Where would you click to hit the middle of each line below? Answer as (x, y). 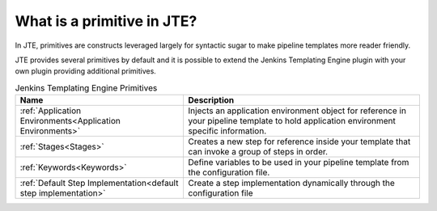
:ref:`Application (50, 111)
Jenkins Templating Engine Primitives (86, 87)
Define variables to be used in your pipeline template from (299, 162)
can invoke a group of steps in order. (258, 152)
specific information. (227, 131)
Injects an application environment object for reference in (297, 111)
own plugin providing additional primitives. (86, 71)
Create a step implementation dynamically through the (292, 184)
